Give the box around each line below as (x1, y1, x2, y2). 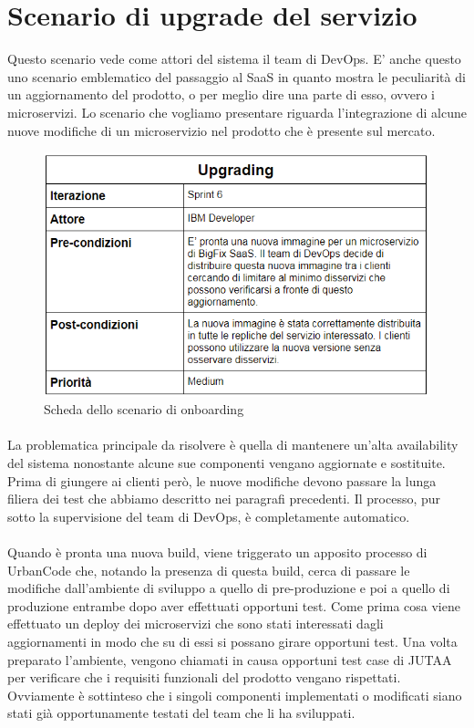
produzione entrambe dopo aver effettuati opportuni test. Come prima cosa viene (7, 596, 460, 615)
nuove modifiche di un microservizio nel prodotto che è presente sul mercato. (7, 120, 436, 140)
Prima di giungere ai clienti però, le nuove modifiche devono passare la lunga (7, 471, 437, 490)
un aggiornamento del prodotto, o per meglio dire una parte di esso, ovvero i (7, 85, 436, 104)
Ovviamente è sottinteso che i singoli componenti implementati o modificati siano (7, 685, 462, 704)
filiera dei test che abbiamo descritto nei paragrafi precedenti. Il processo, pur (7, 489, 441, 508)
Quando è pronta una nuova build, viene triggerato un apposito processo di (7, 543, 428, 562)
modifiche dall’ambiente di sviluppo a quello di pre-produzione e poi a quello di (7, 578, 450, 598)
